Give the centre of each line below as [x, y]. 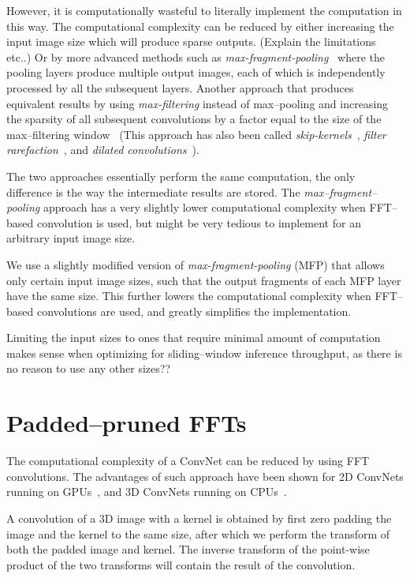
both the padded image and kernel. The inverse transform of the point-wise [188, 549]
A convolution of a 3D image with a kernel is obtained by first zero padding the [199, 518]
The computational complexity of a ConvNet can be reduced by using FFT [188, 461]
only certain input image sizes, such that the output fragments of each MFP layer [204, 280]
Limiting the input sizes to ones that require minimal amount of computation [194, 338]
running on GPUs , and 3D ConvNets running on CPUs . [147, 492]
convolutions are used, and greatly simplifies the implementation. [194, 311]
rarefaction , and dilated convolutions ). [103, 150]
